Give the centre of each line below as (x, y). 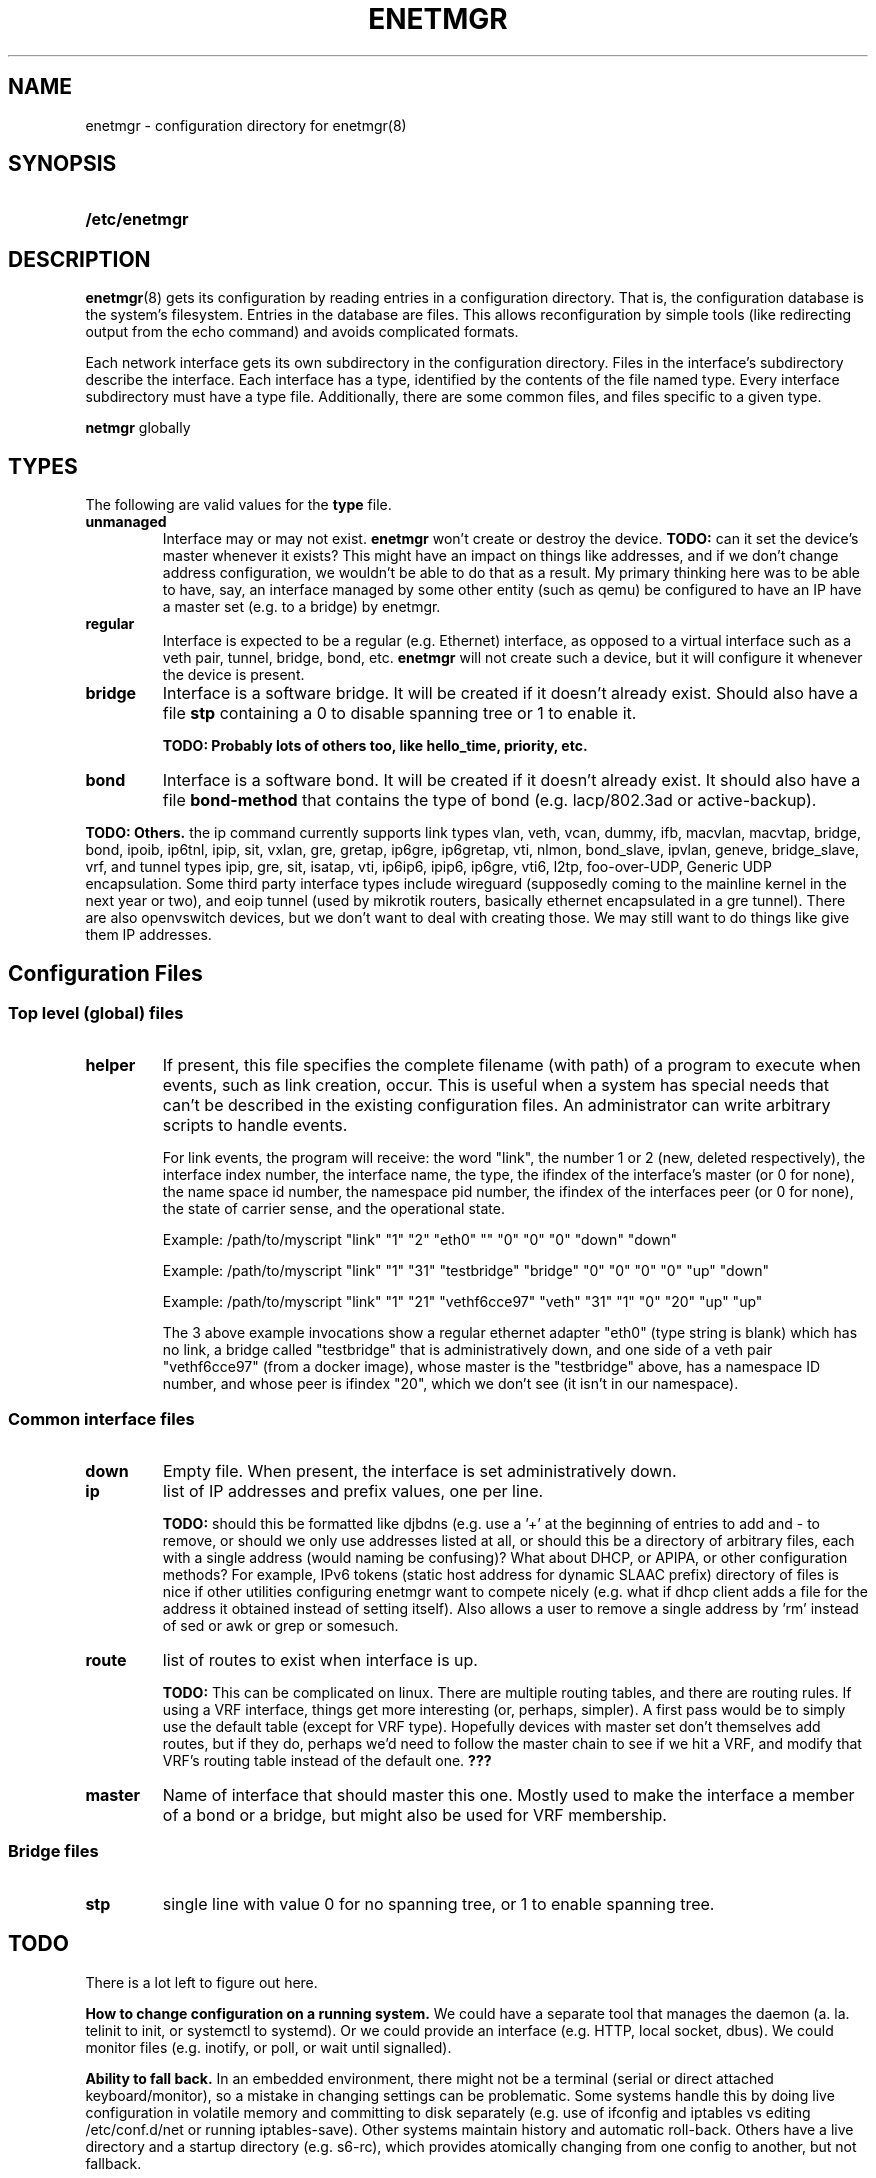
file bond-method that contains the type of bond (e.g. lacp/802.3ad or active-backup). (489, 800)
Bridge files (53, 1851)
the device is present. (233, 675)
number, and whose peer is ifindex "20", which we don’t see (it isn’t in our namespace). (450, 1384)
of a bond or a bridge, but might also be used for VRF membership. (414, 1815)
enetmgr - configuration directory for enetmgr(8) (246, 125)
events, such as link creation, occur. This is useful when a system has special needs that (496, 1085)
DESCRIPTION (79, 259)
